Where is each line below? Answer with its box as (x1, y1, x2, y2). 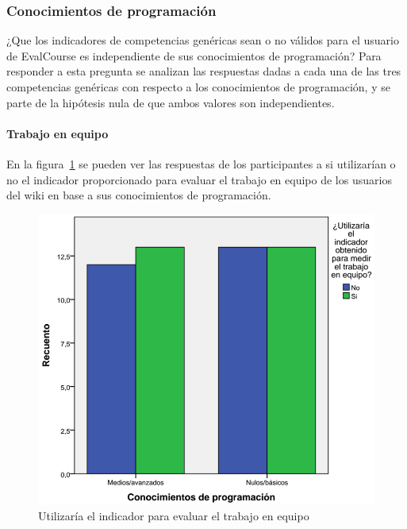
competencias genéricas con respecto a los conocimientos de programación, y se (6, 79, 390, 95)
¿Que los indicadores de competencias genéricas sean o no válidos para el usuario (6, 32, 399, 48)
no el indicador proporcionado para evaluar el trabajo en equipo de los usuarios (6, 171, 392, 187)
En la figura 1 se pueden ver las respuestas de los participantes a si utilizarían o (6, 155, 396, 172)
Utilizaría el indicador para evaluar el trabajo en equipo (38, 507, 309, 523)
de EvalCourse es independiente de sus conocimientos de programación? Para (6, 47, 382, 64)
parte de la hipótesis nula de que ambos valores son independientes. (6, 94, 335, 110)
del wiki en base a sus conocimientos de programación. (6, 187, 271, 203)
